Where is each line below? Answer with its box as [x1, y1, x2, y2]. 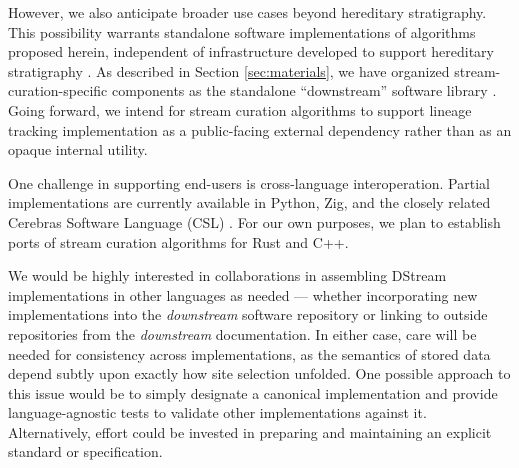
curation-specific [8, 80, 108, 101]
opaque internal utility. [8, 139, 148, 160]
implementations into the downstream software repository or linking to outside [8, 304, 488, 325]
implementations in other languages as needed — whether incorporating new [8, 284, 478, 305]
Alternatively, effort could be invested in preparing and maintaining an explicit [8, 421, 492, 442]
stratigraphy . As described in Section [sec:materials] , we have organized [8, 60, 450, 81]
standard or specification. [8, 441, 163, 462]
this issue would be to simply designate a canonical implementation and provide [8, 382, 498, 403]
